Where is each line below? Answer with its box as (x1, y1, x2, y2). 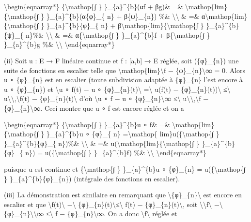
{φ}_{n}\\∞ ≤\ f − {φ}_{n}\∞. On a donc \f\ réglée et (4, 208, 177, 219)
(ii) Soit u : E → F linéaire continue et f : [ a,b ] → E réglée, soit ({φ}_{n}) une (4, 55, 239, 65)
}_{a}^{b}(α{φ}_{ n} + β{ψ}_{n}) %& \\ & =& (46, 11, 200, 21)
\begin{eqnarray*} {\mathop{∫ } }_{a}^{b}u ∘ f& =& (4, 119, 170, 129)
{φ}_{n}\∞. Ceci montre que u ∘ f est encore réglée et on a (4, 103, 184, 113)
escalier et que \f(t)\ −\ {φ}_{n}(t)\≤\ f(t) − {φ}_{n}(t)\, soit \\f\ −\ (4, 199, 223, 209)
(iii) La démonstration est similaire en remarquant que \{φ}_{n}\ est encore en (4, 190, 242, 200)
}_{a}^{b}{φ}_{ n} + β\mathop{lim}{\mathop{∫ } (46, 20, 204, 30)
